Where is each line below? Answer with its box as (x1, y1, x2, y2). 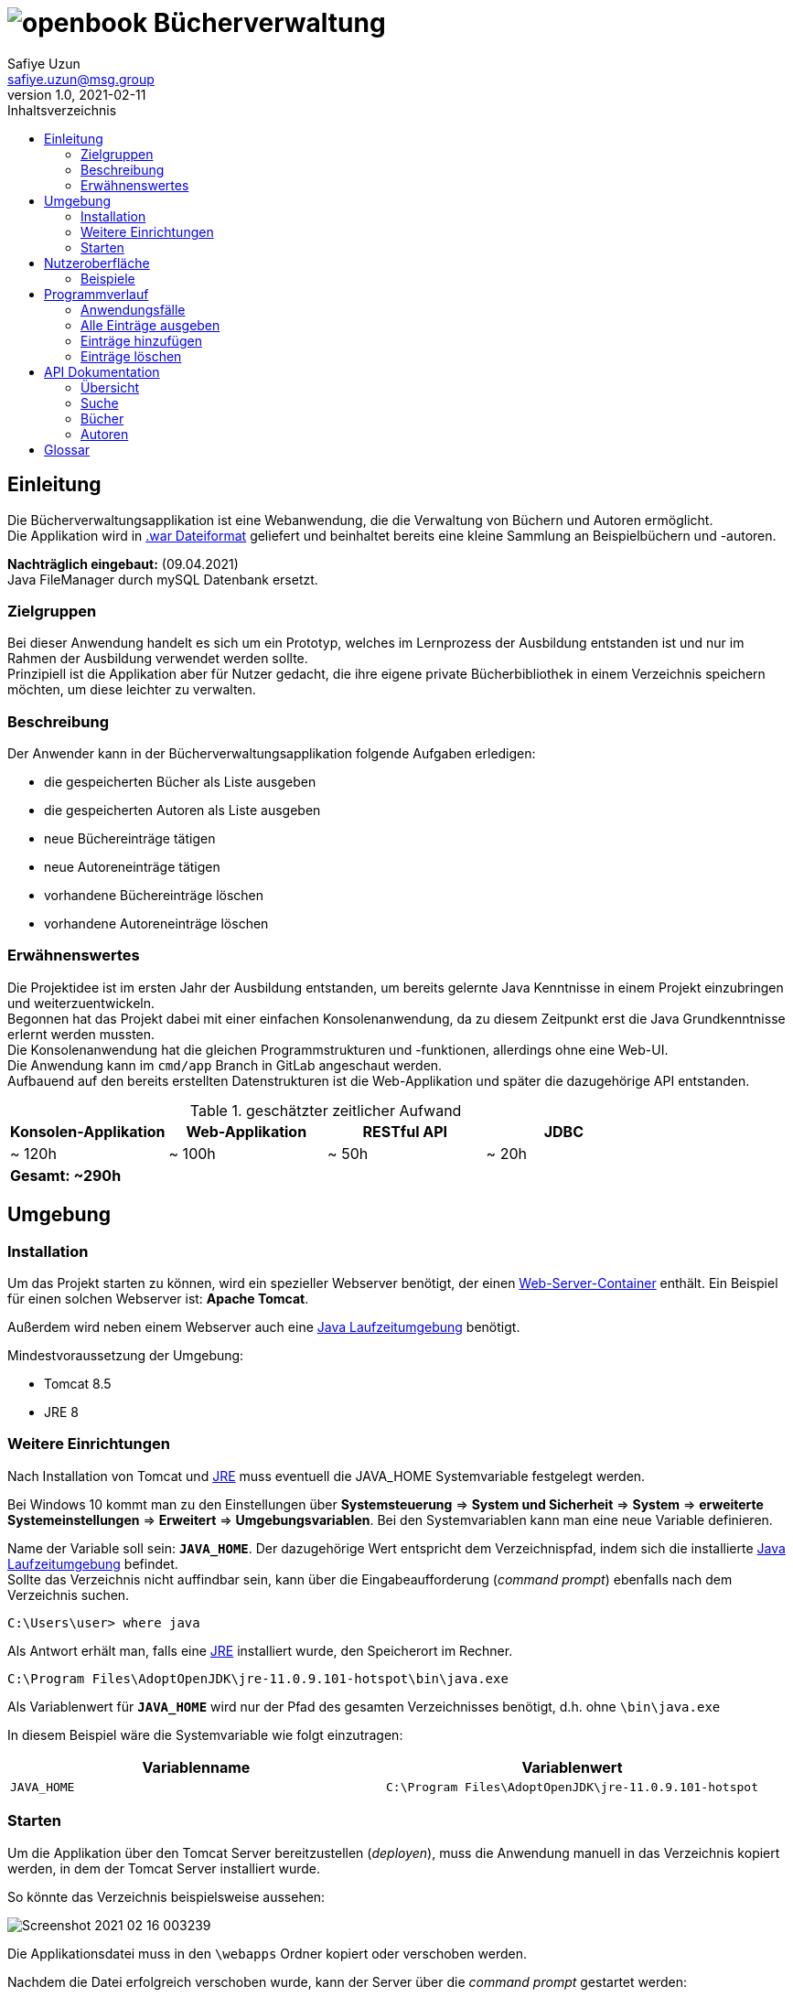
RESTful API (362, 1122, 448, 1141)
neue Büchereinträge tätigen (44, 831, 216, 847)
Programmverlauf (44, 285, 149, 302)
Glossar (44, 441, 91, 457)
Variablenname (142, 1757, 251, 1777)
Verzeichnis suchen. (7, 1586, 130, 1603)
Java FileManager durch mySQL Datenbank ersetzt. (7, 571, 318, 587)
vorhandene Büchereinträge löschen (44, 887, 264, 904)
